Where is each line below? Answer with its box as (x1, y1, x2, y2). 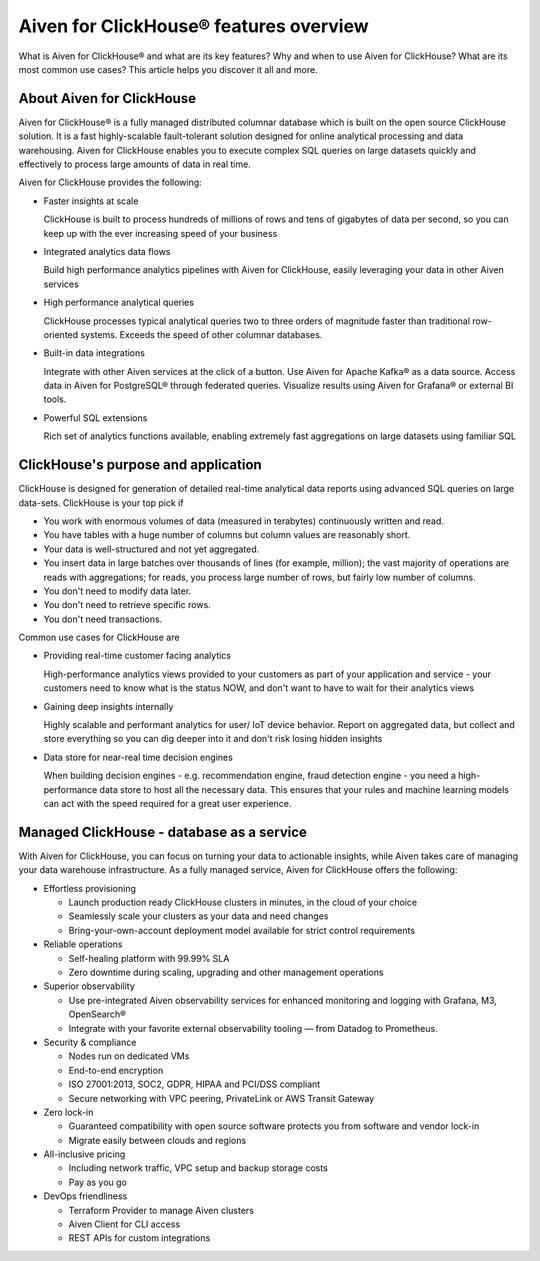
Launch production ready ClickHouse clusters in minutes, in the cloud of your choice (68, 896, 418, 909)
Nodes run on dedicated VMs (68, 1050, 190, 1062)
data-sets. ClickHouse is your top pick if (18, 496, 184, 509)
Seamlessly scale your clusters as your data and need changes (68, 910, 329, 922)
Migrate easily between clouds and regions (68, 1134, 247, 1146)
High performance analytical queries (43, 296, 195, 309)
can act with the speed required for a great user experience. (43, 797, 292, 809)
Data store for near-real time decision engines (43, 751, 234, 763)
